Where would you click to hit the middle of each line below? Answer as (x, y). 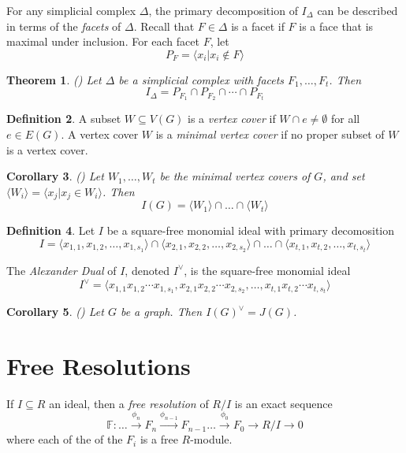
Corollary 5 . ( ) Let (55, 312)
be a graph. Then (161, 312)
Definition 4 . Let (51, 230)
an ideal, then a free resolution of (129, 403)
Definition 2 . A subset (64, 119)
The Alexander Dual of (61, 270)
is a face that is (336, 26)
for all (345, 119)
